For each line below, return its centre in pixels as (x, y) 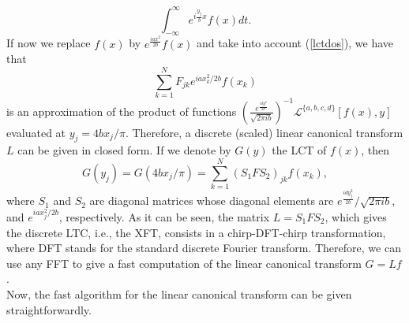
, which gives (356, 216)
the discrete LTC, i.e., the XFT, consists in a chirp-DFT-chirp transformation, (196, 232)
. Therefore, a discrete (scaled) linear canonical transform (264, 132)
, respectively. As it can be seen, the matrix (164, 216)
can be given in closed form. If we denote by (124, 150)
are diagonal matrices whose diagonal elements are (212, 200)
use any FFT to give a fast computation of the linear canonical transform (184, 263)
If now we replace (49, 43)
